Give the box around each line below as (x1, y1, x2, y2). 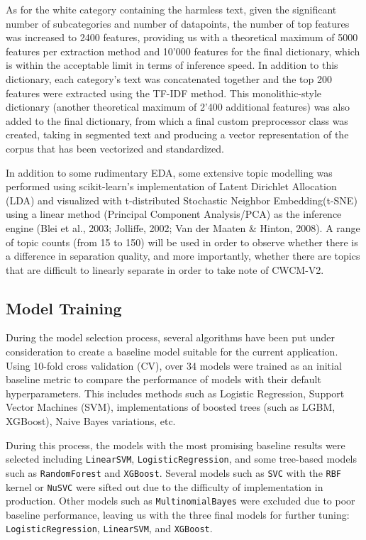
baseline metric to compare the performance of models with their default (6, 372, 321, 387)
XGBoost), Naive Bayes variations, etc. (6, 414, 176, 429)
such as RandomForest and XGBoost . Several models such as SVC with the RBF (6, 465, 342, 480)
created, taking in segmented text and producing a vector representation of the (6, 127, 349, 142)
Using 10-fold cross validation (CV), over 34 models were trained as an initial (6, 358, 342, 373)
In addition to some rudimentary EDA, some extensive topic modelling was (6, 165, 333, 180)
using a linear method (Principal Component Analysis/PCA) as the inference (6, 206, 342, 221)
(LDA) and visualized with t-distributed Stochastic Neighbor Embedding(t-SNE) (6, 192, 357, 207)
